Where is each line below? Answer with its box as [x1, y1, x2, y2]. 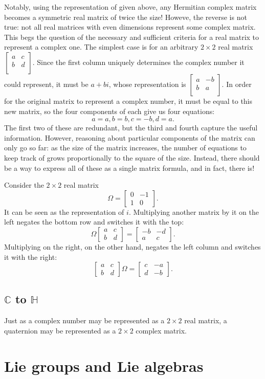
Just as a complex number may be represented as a [4, 315, 165, 326]
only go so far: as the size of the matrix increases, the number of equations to [4, 142, 247, 153]
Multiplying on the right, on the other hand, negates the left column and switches [4, 241, 261, 252]
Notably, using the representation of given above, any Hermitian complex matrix [4, 2, 257, 12]
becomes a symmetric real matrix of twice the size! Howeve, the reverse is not [4, 11, 247, 22]
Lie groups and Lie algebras [4, 355, 204, 376]
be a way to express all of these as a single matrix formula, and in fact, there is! [4, 162, 255, 173]
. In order [222, 78, 252, 89]
